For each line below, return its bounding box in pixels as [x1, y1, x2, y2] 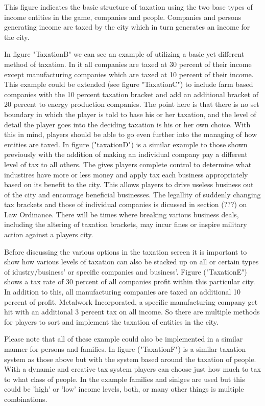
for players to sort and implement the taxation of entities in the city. [4, 316, 219, 327]
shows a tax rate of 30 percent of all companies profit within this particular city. [4, 276, 255, 287]
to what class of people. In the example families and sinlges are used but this [4, 373, 245, 384]
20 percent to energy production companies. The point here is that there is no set [4, 99, 259, 109]
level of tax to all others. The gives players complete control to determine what [4, 159, 252, 169]
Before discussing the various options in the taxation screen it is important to [4, 246, 247, 257]
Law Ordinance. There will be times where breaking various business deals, [4, 209, 239, 219]
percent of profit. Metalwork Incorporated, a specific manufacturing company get [4, 296, 258, 307]
